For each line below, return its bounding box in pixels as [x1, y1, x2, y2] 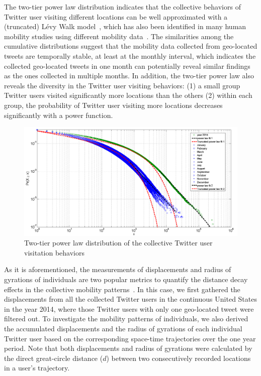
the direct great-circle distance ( [4, 352, 103, 363]
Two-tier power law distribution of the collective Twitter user [24, 237, 213, 248]
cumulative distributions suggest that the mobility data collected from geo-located [4, 41, 257, 51]
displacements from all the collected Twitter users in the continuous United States [4, 294, 257, 304]
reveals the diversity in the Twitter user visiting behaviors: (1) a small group [4, 80, 240, 90]
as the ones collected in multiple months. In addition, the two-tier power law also [4, 70, 254, 81]
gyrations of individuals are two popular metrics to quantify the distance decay [4, 274, 248, 285]
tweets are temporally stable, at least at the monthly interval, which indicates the [4, 50, 256, 61]
